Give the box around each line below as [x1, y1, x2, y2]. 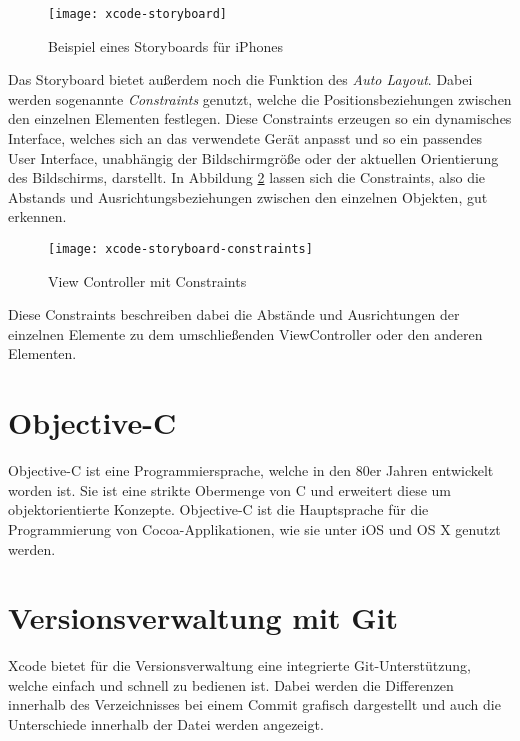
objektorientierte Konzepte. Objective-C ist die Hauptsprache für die [8, 499, 429, 520]
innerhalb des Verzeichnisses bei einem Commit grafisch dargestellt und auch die [8, 694, 501, 715]
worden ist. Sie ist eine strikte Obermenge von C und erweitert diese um [8, 479, 452, 500]
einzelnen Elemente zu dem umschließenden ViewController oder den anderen [8, 323, 483, 344]
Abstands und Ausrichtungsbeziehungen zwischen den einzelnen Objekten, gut [8, 186, 488, 207]
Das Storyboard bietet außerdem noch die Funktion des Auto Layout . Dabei [8, 69, 473, 90]
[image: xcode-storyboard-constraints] [48, 242, 313, 256]
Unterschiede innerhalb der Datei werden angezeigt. [8, 714, 324, 735]
